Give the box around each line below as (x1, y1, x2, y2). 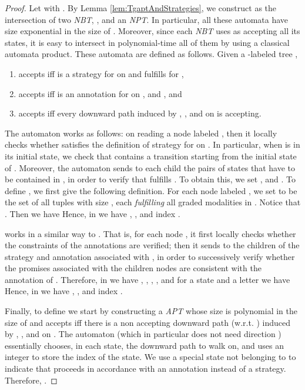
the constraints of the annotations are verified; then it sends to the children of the (5, 239, 300, 251)
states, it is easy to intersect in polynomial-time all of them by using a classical (5, 36, 290, 48)
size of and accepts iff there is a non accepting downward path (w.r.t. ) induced (5, 316, 291, 328)
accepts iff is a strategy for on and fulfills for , (18, 67, 184, 79)
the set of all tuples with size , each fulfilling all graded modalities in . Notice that (5, 196, 301, 208)
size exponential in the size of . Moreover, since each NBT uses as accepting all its (5, 25, 300, 37)
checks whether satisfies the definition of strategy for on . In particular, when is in (5, 138, 300, 151)
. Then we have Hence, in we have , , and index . (5, 207, 180, 219)
